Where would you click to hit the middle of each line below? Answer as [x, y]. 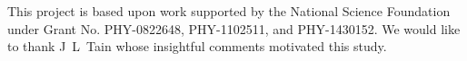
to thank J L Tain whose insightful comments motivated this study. [197, 46]
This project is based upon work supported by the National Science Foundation [229, 11]
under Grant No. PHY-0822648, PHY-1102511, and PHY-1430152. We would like [234, 28]
